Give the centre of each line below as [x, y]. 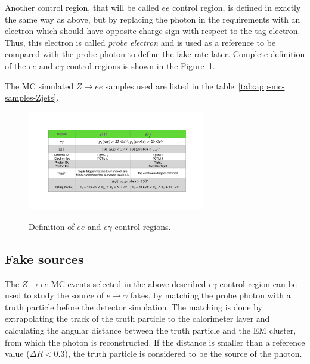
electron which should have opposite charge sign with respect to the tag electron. [153, 31]
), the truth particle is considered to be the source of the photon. [183, 354]
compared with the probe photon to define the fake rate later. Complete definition [155, 54]
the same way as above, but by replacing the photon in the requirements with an [153, 19]
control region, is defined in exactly [237, 7]
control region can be [258, 283]
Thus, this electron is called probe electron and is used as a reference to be [140, 42]
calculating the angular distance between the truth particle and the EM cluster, [151, 330]
